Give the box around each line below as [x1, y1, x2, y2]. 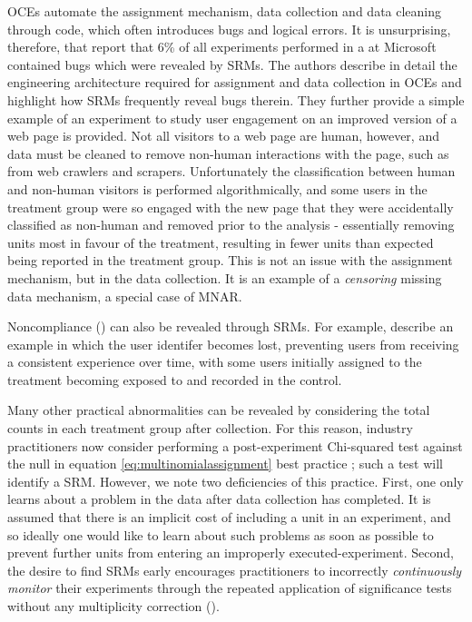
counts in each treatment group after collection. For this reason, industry [7, 419, 413, 438]
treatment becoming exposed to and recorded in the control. [7, 370, 342, 389]
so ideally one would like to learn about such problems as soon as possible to [7, 525, 434, 544]
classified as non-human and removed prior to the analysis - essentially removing [7, 215, 455, 234]
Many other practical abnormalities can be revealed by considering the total [7, 400, 430, 420]
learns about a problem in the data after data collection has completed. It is [7, 489, 431, 508]
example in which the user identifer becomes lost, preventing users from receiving [7, 334, 459, 353]
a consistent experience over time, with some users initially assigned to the [7, 352, 422, 371]
